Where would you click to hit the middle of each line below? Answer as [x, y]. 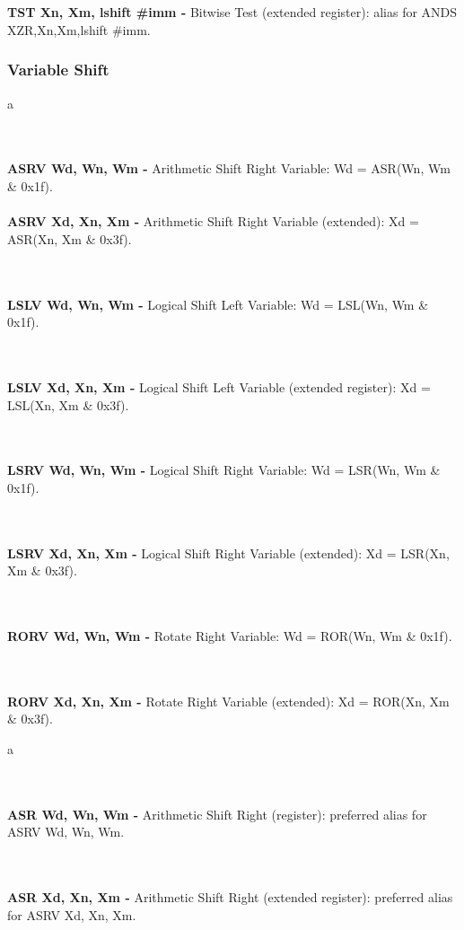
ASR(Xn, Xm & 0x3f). [70, 238]
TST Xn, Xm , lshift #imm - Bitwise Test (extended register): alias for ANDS [232, 12]
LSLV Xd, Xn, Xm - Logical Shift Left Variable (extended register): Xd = [219, 386]
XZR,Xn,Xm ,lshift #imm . [79, 29]
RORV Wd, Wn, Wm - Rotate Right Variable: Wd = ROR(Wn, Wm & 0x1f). [230, 636]
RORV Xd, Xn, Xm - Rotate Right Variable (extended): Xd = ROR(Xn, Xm [228, 701]
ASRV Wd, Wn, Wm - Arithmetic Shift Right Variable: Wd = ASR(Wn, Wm [229, 168]
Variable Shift [58, 70]
